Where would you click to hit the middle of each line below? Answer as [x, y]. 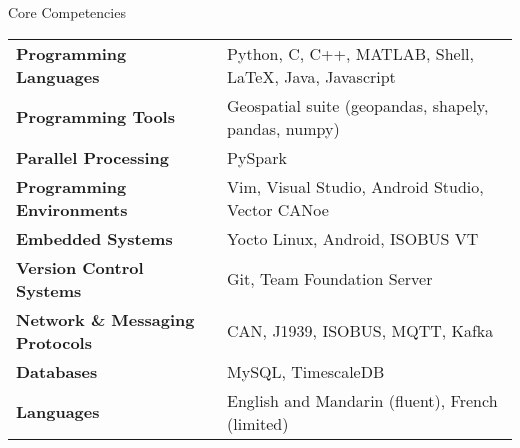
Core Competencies [67, 12]
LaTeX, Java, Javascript [311, 76]
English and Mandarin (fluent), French [362, 400]
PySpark [257, 157]
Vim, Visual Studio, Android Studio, [355, 186]
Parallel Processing [92, 157]
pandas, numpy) [283, 128]
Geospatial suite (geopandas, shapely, [358, 105]
